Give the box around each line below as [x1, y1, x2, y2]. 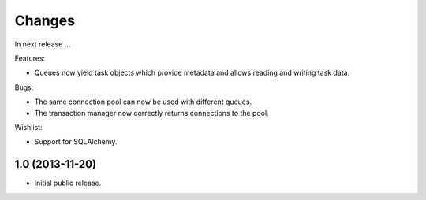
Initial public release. [34, 178, 102, 188]
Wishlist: [14, 122, 43, 131]
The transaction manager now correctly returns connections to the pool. [34, 108, 269, 117]
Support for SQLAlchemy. [34, 137, 118, 146]
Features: [14, 54, 46, 63]
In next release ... [14, 39, 71, 49]
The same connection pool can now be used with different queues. [34, 97, 252, 106]
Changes [14, 12, 75, 29]
